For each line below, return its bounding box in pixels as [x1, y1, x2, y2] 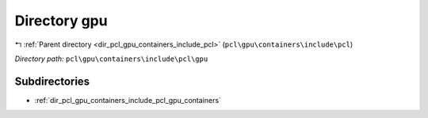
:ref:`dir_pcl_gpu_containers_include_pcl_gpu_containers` [34, 95, 222, 105]
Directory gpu [14, 12, 108, 29]
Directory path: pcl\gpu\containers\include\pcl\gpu [14, 54, 208, 63]
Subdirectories [14, 74, 90, 88]
